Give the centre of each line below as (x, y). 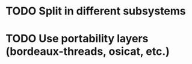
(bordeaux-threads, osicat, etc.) (88, 52)
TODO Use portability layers (77, 39)
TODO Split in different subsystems (96, 11)
